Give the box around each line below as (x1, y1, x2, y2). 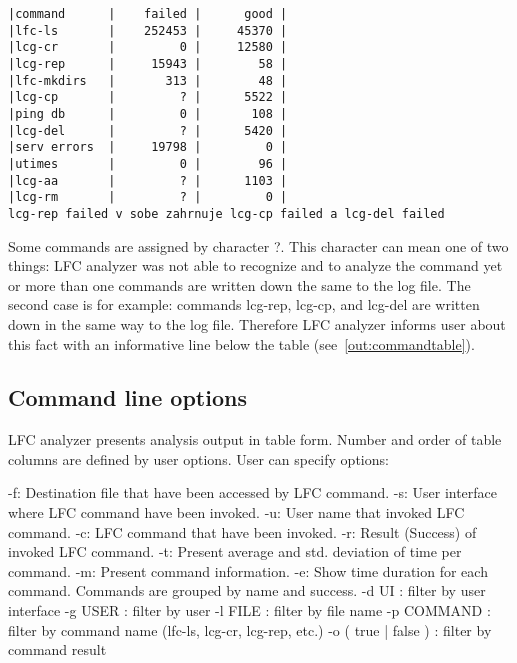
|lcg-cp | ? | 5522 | (8, 90, 288, 105)
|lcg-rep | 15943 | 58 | (8, 56, 288, 71)
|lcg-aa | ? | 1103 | (8, 173, 288, 188)
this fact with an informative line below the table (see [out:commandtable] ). (8, 333, 475, 354)
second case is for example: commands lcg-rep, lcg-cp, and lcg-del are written (8, 294, 480, 315)
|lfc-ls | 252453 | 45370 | (8, 23, 288, 38)
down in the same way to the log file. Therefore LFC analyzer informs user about (8, 313, 506, 334)
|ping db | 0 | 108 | (8, 106, 288, 121)
